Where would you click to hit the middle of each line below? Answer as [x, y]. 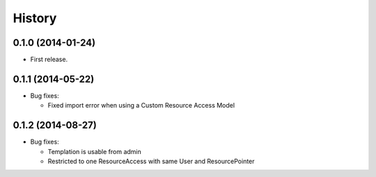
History [35, 18]
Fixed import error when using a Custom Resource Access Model [141, 106]
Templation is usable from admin [95, 151]
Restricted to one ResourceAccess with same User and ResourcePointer [151, 161]
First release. [49, 60]
